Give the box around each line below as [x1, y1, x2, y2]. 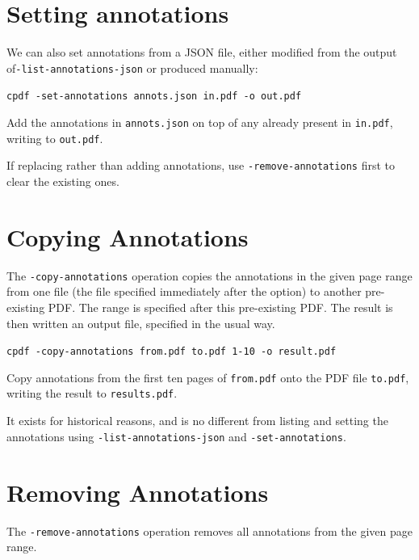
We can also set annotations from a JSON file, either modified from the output [6, 44, 397, 61]
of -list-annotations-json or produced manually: [6, 59, 258, 76]
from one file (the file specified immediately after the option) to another [6, 283, 362, 300]
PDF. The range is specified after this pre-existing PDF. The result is [48, 298, 393, 315]
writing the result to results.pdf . [6, 385, 178, 402]
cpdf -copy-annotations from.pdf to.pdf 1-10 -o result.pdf [6, 346, 337, 358]
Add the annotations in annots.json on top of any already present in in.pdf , [6, 114, 393, 131]
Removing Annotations [6, 475, 269, 508]
